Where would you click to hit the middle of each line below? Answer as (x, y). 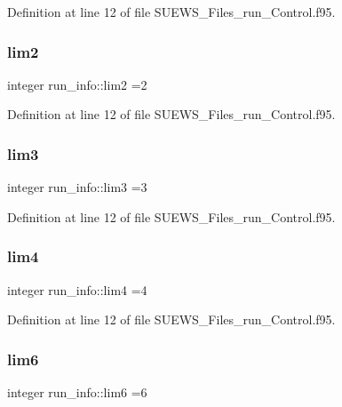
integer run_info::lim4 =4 (77, 289)
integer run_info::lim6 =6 (77, 392)
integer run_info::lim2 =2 (77, 84)
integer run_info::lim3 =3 (77, 187)
